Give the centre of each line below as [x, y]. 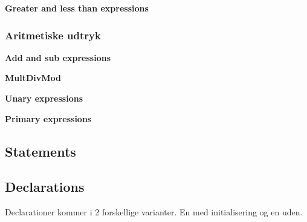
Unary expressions [44, 98]
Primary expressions [48, 118]
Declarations [45, 187]
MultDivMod [33, 78]
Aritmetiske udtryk [53, 35]
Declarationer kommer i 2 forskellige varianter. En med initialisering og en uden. [154, 212]
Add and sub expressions [58, 57]
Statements [40, 151]
